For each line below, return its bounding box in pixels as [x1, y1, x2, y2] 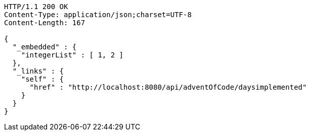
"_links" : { [12, 67, 64, 75]
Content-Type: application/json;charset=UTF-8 [4, 11, 192, 19]
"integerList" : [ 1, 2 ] [21, 51, 124, 59]
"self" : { [21, 75, 64, 83]
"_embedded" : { [12, 43, 77, 51]
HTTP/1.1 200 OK [4, 3, 68, 11]
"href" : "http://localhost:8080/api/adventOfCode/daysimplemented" [29, 83, 307, 91]
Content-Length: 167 [4, 19, 85, 27]
